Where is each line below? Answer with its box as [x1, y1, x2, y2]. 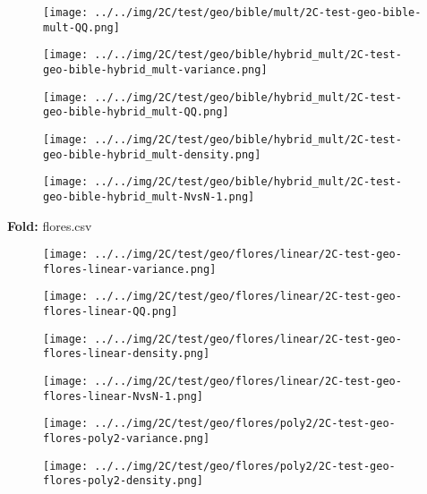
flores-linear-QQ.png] [43, 305, 178, 319]
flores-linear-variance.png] [43, 262, 217, 276]
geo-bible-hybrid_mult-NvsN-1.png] [43, 190, 255, 203]
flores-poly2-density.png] [43, 474, 203, 488]
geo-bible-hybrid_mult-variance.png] [43, 63, 268, 76]
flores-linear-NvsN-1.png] [43, 389, 203, 403]
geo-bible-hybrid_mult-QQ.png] [43, 106, 229, 119]
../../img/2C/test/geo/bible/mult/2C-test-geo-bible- [94, 6, 422, 19]
